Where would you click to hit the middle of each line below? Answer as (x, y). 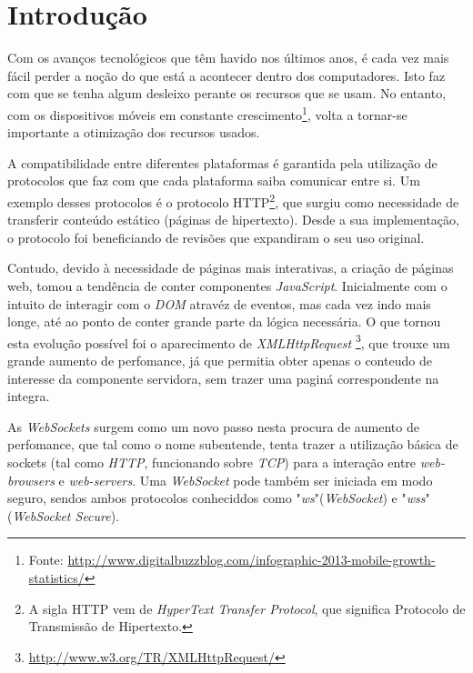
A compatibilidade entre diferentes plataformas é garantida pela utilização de (222, 162)
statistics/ (56, 577)
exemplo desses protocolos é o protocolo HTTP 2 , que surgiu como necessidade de (233, 200)
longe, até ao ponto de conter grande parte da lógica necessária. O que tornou (224, 321)
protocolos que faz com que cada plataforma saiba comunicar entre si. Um (214, 181)
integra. (29, 396)
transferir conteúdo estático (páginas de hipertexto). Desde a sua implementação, (233, 220)
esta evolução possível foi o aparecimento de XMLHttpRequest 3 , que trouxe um (229, 341)
